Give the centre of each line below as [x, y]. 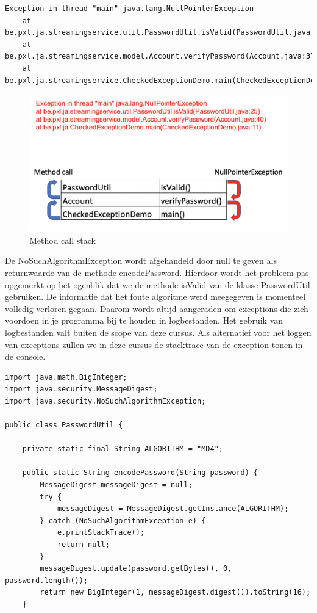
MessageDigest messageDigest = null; [116, 485]
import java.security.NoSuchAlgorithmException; [105, 401]
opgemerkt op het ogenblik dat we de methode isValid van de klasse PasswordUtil [158, 284]
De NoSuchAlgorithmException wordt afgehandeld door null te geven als [141, 260]
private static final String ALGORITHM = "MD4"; [123, 449]
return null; [83, 545]
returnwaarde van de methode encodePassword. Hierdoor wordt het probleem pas [157, 272]
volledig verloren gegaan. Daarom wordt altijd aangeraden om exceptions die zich [157, 308]
